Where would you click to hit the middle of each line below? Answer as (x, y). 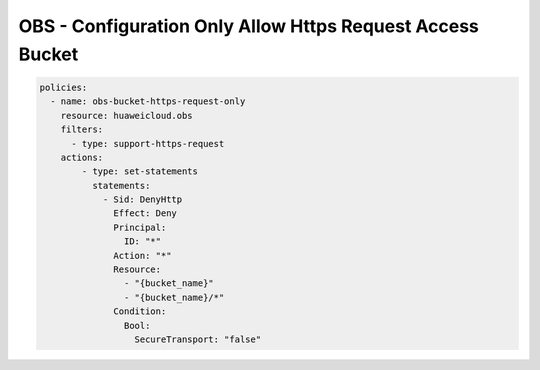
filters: (82, 129)
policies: (63, 87)
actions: (82, 157)
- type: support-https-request (148, 143)
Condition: (140, 311)
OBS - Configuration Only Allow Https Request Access (249, 26)
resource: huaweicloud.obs (127, 115)
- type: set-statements (140, 171)
